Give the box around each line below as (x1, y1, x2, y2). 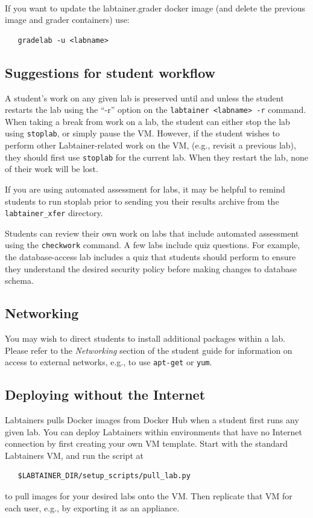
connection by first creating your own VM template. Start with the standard (5, 437, 288, 450)
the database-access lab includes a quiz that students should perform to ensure (5, 251, 296, 263)
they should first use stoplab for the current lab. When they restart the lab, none (5, 150, 308, 163)
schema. (5, 274, 34, 287)
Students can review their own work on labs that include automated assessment (5, 226, 299, 239)
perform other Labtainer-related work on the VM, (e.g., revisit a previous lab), (5, 139, 296, 152)
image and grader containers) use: (5, 13, 130, 26)
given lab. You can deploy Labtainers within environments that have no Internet (5, 425, 302, 438)
